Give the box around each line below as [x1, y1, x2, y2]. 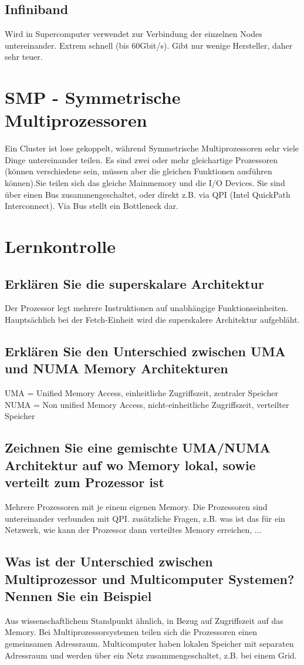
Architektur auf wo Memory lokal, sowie [5, 455, 256, 474]
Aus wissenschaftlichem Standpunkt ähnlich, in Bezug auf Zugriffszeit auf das [5, 614, 283, 626]
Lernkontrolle [5, 234, 116, 258]
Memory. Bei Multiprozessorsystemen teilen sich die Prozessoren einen [5, 626, 258, 638]
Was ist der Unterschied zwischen [5, 552, 213, 571]
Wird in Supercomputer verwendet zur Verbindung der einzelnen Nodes [5, 28, 262, 40]
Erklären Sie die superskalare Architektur [5, 274, 264, 292]
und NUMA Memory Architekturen [5, 359, 228, 377]
